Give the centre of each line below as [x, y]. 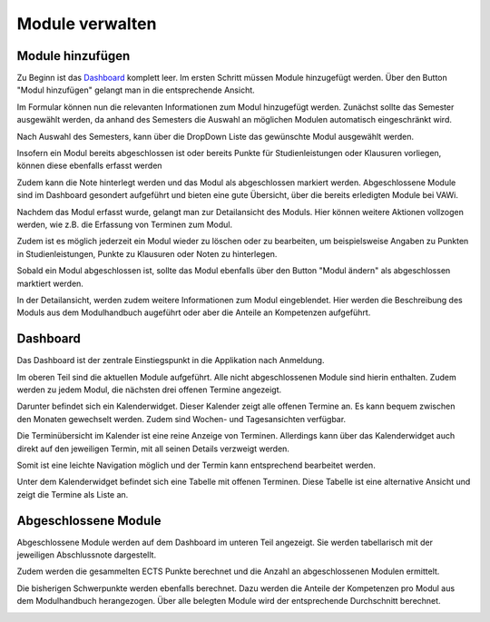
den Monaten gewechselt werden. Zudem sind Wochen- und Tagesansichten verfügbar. [181, 419]
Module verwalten [87, 24]
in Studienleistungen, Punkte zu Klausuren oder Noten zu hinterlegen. [147, 253]
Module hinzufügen [73, 56]
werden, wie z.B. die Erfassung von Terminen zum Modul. [125, 224]
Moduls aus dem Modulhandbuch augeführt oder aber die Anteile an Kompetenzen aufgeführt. [194, 312]
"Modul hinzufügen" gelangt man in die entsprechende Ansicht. [136, 90]
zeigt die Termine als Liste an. [73, 494]
